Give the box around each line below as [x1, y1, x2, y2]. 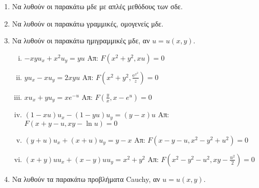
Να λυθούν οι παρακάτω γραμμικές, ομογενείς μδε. [12, 18, 164, 29]
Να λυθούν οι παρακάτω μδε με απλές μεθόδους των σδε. [12, 1, 183, 11]
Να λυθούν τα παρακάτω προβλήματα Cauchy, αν [12, 173, 160, 184]
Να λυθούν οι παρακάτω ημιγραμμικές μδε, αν [12, 35, 150, 46]
